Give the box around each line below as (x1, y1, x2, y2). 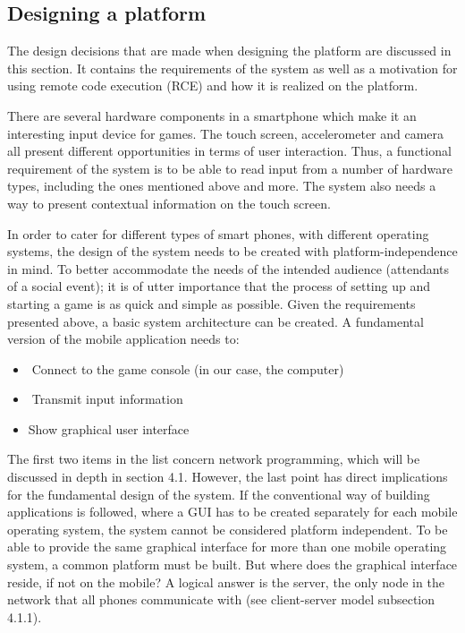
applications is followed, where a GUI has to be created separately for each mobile (7, 502, 458, 521)
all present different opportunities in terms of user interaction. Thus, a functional (7, 141, 452, 160)
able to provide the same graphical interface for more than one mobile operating (7, 537, 447, 556)
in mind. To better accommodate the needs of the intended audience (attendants (7, 259, 450, 278)
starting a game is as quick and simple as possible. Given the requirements (7, 294, 416, 312)
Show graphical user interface (28, 419, 190, 438)
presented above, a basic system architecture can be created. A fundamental (7, 312, 424, 330)
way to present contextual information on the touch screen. (7, 193, 331, 212)
